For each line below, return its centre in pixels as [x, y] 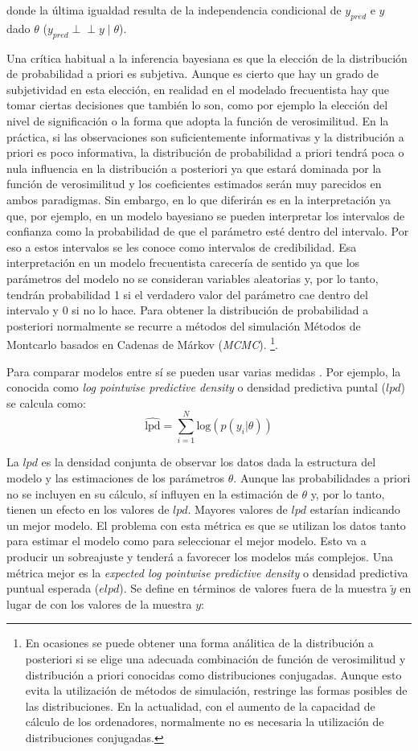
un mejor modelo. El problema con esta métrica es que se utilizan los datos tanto [206, 525]
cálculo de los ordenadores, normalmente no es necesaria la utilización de [205, 722]
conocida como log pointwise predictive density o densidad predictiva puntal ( [197, 387]
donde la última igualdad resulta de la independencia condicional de [174, 10]
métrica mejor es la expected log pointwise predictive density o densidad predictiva [207, 572]
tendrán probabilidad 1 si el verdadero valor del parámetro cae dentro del [187, 294]
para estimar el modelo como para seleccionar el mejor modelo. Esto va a [186, 541]
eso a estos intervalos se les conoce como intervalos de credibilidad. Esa [182, 246]
